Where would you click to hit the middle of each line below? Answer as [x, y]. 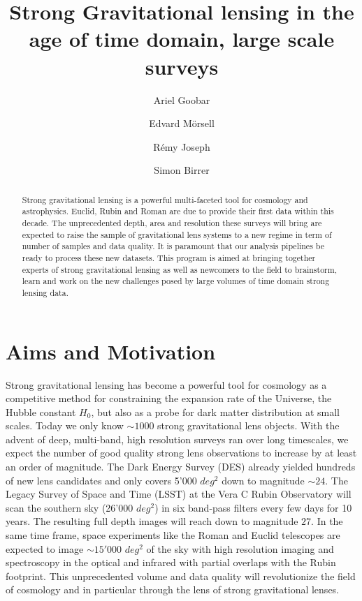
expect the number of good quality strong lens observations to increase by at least [181, 453]
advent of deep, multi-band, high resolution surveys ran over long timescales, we [177, 439]
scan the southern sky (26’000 [70, 507]
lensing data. [45, 292]
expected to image [45, 548]
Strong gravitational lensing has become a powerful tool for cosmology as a [166, 384]
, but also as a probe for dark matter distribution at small [216, 411]
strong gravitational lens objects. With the [248, 425]
